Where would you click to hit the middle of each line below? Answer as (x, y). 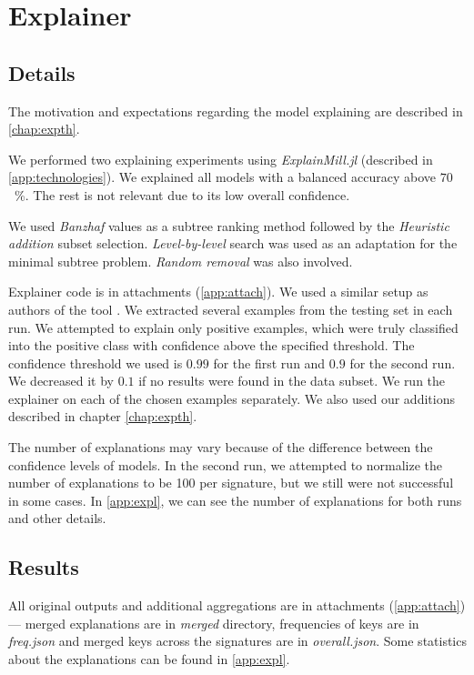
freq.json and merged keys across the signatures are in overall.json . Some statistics (237, 641)
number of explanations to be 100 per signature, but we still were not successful (231, 483)
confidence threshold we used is (96, 363)
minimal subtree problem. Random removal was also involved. (181, 261)
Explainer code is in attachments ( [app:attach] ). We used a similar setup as (218, 292)
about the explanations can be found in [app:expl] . (149, 659)
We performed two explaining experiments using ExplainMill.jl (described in (221, 159)
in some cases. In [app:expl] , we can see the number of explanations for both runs (235, 500)
